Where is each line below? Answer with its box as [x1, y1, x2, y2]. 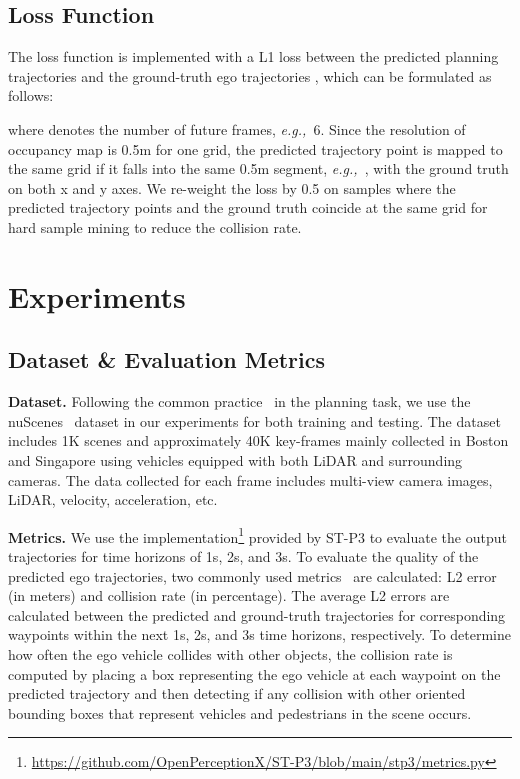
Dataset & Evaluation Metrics [8, 344, 326, 375]
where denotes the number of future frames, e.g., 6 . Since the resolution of [8, 118, 466, 139]
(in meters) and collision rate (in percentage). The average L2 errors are [8, 585, 450, 606]
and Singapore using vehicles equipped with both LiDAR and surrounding [8, 449, 463, 470]
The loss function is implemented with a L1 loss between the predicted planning [8, 46, 499, 67]
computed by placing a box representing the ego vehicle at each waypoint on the [8, 663, 501, 684]
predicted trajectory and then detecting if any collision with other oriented [8, 683, 466, 704]
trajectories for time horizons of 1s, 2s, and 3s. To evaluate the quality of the [8, 545, 479, 566]
